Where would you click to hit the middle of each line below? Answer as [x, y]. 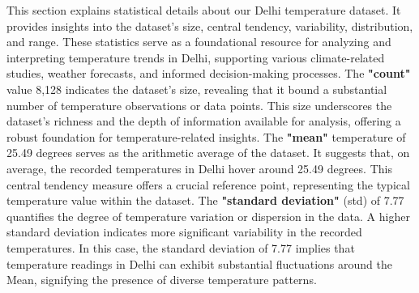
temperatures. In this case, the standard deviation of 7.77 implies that [181, 247]
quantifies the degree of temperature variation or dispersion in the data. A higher [208, 216]
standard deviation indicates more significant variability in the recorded [184, 232]
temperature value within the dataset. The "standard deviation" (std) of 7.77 [205, 200]
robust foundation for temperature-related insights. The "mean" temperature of [206, 136]
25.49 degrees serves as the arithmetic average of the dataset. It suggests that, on [208, 153]
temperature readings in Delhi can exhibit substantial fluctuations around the [199, 263]
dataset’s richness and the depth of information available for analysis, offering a [204, 121]
